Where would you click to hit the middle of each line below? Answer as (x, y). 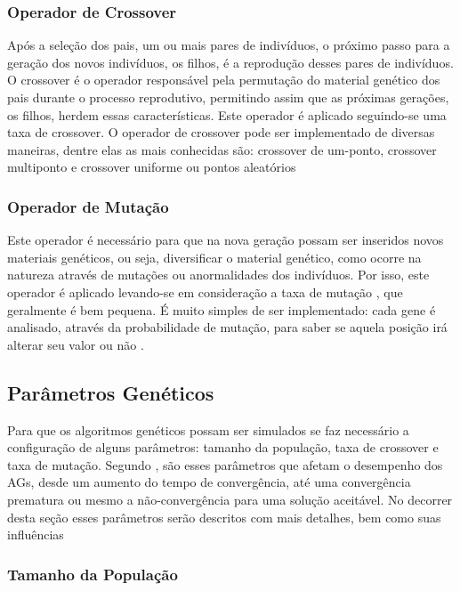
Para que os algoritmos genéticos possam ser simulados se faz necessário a (208, 429)
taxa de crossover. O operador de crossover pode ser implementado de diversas (221, 132)
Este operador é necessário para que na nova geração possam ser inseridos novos (226, 240)
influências (36, 534)
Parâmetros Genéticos (111, 392)
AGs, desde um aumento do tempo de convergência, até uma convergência (209, 482)
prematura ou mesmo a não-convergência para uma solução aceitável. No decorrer (230, 499)
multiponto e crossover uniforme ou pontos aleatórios (152, 167)
